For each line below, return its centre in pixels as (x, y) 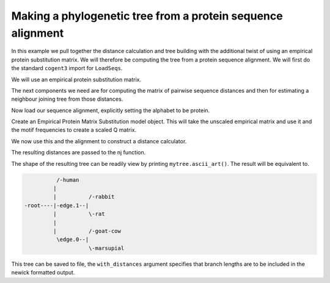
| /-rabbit (84, 197)
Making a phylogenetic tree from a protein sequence (147, 16)
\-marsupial (107, 248)
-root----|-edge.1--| (57, 205)
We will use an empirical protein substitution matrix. (76, 79)
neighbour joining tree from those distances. (67, 99)
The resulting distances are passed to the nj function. (79, 152)
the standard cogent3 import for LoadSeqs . (67, 68)
